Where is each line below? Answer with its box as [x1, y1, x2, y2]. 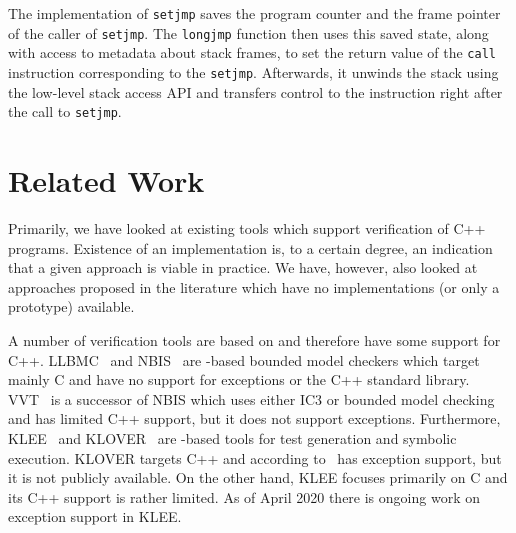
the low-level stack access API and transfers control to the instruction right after [8, 81, 503, 102]
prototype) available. [8, 296, 135, 317]
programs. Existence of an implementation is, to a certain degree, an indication [8, 237, 493, 258]
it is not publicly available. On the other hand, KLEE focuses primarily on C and [8, 467, 508, 488]
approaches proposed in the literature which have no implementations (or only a [8, 276, 500, 297]
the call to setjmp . [8, 101, 122, 122]
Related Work [8, 160, 205, 201]
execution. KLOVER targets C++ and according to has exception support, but [8, 447, 502, 468]
